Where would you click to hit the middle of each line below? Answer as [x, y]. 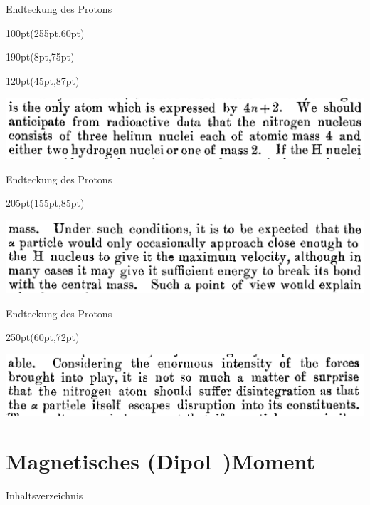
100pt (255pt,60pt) [45, 32]
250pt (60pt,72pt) [43, 337]
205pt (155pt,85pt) [45, 203]
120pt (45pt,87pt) [43, 80]
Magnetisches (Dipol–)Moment [160, 460]
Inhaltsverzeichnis [44, 495]
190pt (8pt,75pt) [40, 57]
